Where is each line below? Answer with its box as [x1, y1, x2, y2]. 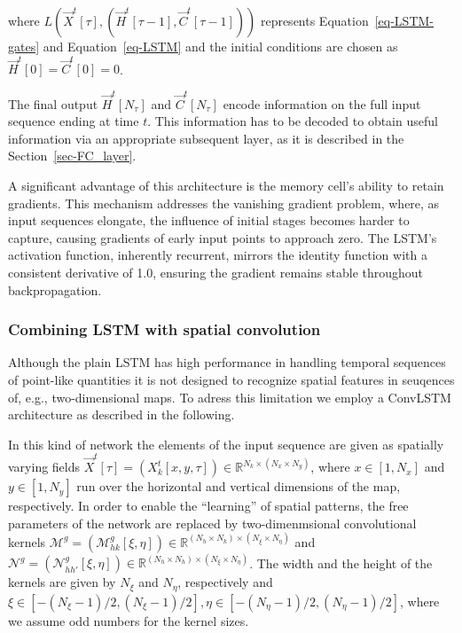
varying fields [8, 457, 81, 476]
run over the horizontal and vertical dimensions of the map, [76, 477, 401, 496]
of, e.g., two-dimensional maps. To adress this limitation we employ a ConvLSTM [8, 387, 451, 406]
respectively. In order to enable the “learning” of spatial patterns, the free [8, 496, 409, 515]
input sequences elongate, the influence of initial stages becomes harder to [8, 211, 410, 230]
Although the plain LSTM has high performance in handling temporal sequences [8, 353, 446, 371]
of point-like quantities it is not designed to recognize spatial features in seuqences [8, 370, 455, 388]
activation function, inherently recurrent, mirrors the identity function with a [8, 246, 427, 264]
